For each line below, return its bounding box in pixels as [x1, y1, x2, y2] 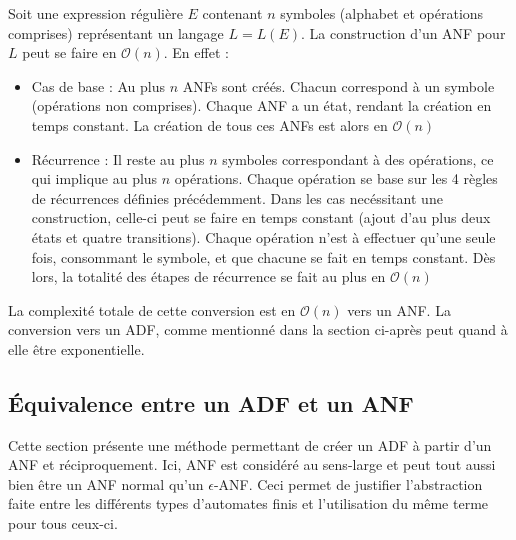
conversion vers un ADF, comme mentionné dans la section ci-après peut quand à [8, 319, 508, 340]
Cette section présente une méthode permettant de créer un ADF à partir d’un [8, 434, 492, 455]
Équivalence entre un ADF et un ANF [8, 387, 414, 418]
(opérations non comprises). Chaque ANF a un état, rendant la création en [31, 95, 492, 116]
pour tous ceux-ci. [8, 513, 118, 534]
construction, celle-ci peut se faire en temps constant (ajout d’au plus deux [31, 207, 491, 228]
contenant [202, 3, 263, 23]
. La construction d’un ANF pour [301, 22, 506, 43]
